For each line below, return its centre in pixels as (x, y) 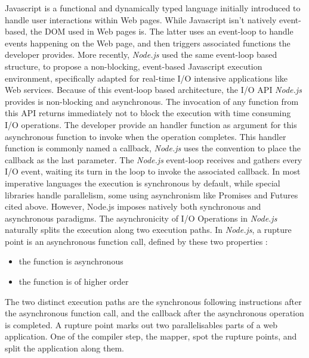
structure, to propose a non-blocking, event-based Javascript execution (134, 66)
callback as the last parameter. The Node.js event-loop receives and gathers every (154, 159)
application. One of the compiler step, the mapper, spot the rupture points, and (151, 336)
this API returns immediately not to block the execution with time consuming (148, 113)
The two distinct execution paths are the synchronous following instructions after (153, 301)
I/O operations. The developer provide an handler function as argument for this (151, 124)
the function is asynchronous (71, 261)
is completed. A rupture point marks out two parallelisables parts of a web (141, 324)
